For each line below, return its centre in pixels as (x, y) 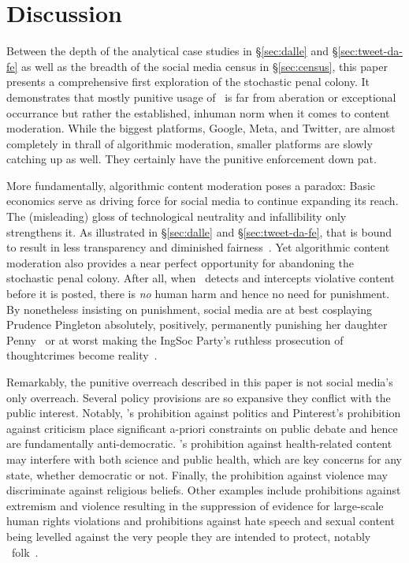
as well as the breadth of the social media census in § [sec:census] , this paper (204, 66)
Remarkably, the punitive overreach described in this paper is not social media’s (200, 382)
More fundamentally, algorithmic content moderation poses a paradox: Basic (191, 185)
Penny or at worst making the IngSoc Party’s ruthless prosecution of (175, 339)
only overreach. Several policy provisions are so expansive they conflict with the (199, 397)
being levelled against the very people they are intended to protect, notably (189, 536)
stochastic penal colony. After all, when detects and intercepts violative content (201, 278)
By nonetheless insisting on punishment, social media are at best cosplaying (190, 309)
